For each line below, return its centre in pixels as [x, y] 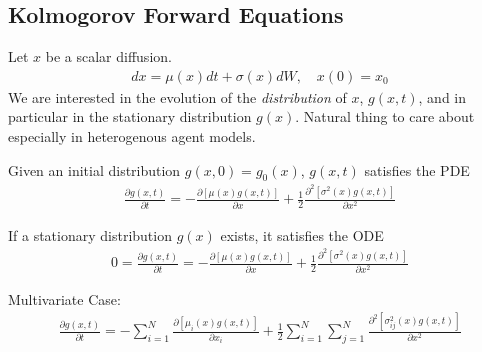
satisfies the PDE [417, 169]
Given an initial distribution [94, 169]
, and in [442, 96]
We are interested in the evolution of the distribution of [177, 96]
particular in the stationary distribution [130, 116]
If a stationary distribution [90, 234]
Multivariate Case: [64, 298]
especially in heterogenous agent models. [132, 136]
